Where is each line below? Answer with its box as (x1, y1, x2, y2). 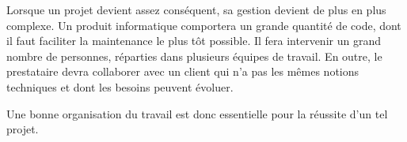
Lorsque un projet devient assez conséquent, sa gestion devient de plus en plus (6, 2, 386, 17)
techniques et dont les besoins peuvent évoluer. (6, 78, 234, 95)
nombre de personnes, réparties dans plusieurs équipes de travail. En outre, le (6, 47, 382, 64)
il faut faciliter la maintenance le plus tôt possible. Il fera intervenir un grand (6, 32, 381, 49)
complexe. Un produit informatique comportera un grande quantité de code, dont (6, 17, 401, 33)
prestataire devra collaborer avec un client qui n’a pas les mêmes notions (6, 63, 359, 80)
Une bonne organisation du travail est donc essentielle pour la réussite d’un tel (6, 105, 388, 121)
